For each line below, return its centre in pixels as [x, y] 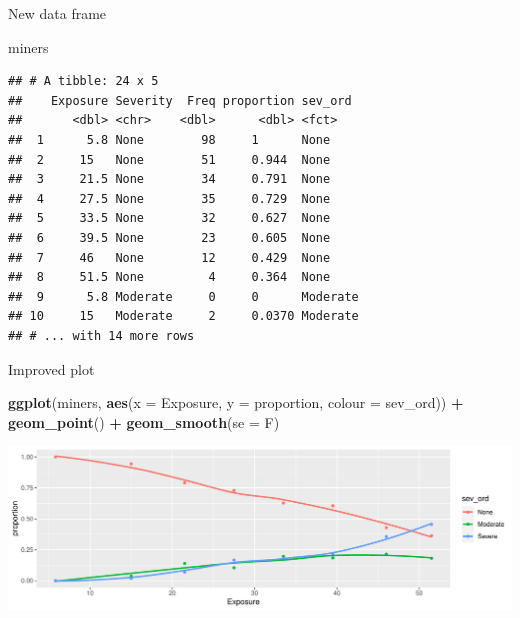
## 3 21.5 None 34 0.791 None [169, 179]
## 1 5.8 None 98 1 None [169, 139]
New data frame [57, 13]
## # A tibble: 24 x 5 [83, 81]
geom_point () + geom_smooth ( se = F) [144, 421]
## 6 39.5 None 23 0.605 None [169, 237]
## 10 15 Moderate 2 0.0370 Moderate [183, 316]
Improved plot [51, 368]
